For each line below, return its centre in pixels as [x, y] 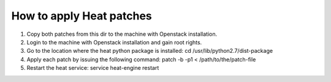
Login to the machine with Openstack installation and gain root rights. [114, 42]
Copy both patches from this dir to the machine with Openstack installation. [122, 34]
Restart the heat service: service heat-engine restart [93, 68]
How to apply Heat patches [82, 16]
